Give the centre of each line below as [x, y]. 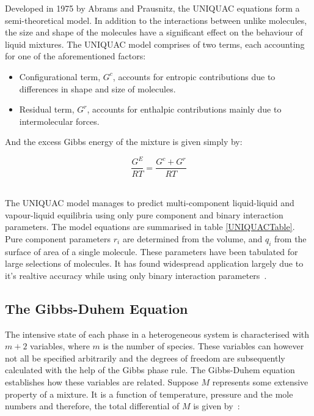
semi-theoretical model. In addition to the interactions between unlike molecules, [156, 20]
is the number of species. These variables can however [203, 346]
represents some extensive [260, 382]
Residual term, [47, 109]
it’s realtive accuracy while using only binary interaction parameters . [136, 275]
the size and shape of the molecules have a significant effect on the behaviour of [154, 32]
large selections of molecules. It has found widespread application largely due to [154, 263]
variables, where [60, 346]
